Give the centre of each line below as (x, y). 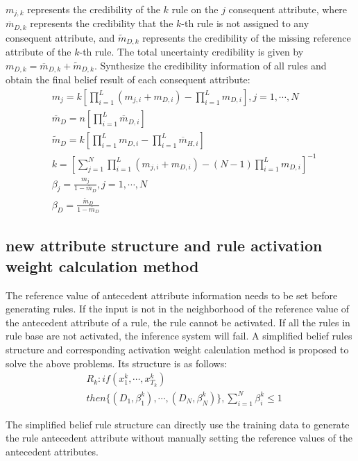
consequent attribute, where (288, 9)
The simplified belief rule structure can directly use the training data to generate (178, 424)
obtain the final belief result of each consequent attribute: (128, 79)
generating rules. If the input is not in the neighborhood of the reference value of (178, 309)
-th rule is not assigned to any (245, 23)
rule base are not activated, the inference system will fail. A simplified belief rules (179, 336)
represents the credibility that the (102, 23)
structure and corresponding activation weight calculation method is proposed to (177, 349)
